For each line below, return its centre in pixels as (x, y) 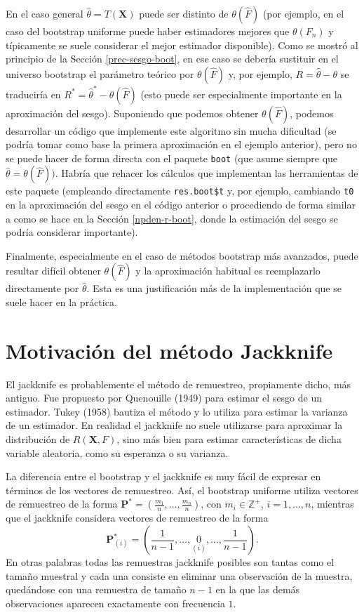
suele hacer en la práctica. (61, 302)
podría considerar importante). (72, 232)
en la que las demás (258, 589)
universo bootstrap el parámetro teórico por (100, 73)
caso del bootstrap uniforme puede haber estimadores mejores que (148, 31)
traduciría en (33, 94)
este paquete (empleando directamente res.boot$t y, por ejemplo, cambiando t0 (180, 191)
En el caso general (45, 13)
